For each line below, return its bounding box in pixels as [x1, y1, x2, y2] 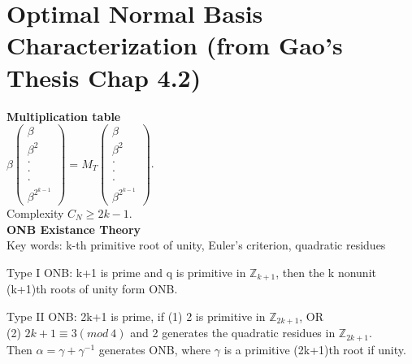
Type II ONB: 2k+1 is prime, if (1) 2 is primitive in [7, 307, 266, 324]
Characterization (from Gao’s [7, 28, 343, 62]
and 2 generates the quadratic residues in [130, 324, 336, 341]
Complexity [7, 204, 64, 221]
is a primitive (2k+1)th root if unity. [223, 340, 406, 357]
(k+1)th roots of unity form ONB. [7, 280, 178, 297]
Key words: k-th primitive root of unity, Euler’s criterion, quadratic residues [7, 236, 386, 253]
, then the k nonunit [275, 263, 376, 280]
